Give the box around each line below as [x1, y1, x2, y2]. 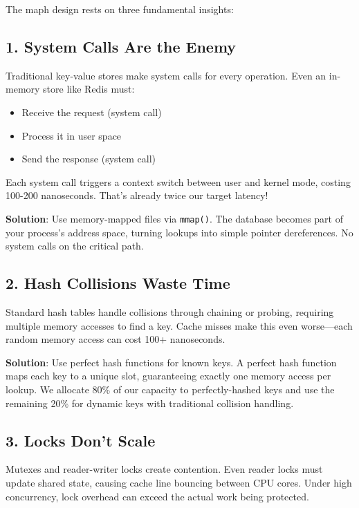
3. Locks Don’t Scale [6, 429, 156, 451]
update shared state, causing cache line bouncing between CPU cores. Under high [6, 475, 352, 489]
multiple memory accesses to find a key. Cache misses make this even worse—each [6, 318, 353, 332]
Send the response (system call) [21, 151, 156, 166]
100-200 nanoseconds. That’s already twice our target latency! [6, 188, 268, 203]
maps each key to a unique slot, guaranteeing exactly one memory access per [6, 368, 331, 383]
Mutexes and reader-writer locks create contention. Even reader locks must [6, 462, 323, 476]
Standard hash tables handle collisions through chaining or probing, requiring [6, 305, 334, 319]
